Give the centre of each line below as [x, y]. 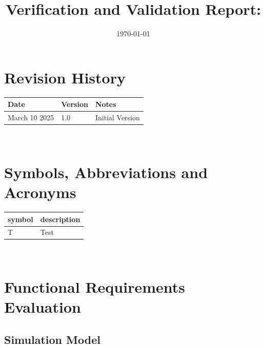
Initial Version [117, 117]
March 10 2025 [31, 117]
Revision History [65, 77]
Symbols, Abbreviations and [106, 172]
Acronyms [40, 192]
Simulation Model [52, 339]
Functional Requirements [95, 287]
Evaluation [43, 307]
